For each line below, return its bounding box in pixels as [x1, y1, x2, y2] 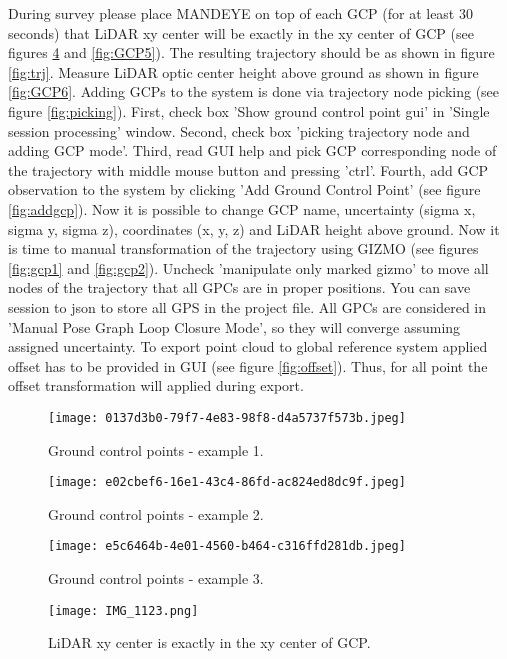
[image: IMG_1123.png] [48, 603, 199, 618]
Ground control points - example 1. [48, 439, 264, 460]
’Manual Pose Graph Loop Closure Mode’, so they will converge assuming [8, 316, 461, 337]
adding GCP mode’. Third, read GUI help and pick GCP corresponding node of [8, 140, 497, 161]
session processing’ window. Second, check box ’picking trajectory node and [8, 120, 470, 141]
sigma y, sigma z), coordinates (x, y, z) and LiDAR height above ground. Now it [8, 218, 500, 239]
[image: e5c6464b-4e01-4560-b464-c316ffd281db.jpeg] [48, 539, 406, 554]
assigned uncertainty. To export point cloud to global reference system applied [8, 336, 488, 357]
